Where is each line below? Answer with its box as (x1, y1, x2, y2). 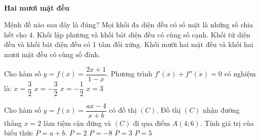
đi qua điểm (133, 117, 170, 128)
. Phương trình (106, 68, 153, 79)
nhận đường (203, 105, 240, 115)
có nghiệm (224, 68, 256, 79)
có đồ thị (109, 105, 137, 115)
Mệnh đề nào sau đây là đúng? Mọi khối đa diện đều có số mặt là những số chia (4, 19, 253, 30)
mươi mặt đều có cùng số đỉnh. (4, 49, 100, 59)
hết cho (4, 29, 27, 39)
